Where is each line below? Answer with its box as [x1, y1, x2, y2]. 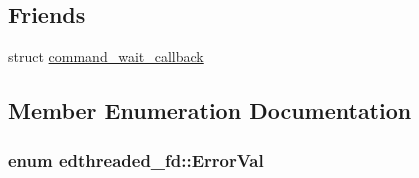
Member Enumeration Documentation [8, 95, 412, 126]
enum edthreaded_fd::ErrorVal [8, 147, 264, 172]
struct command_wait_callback [8, 46, 204, 67]
